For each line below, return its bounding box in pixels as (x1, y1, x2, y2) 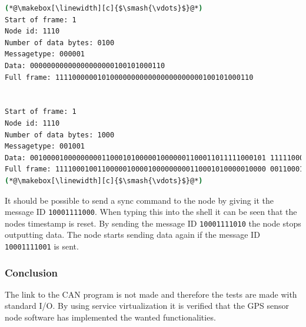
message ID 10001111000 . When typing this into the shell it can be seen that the (5, 205, 297, 218)
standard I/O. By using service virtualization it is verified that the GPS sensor (5, 299, 289, 312)
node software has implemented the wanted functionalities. (5, 311, 216, 323)
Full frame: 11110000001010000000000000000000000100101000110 (5, 73, 254, 82)
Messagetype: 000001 (5, 50, 85, 59)
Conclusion (5, 265, 58, 279)
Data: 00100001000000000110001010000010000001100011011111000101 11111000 (5, 153, 304, 162)
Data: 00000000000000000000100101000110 (5, 61, 165, 70)
